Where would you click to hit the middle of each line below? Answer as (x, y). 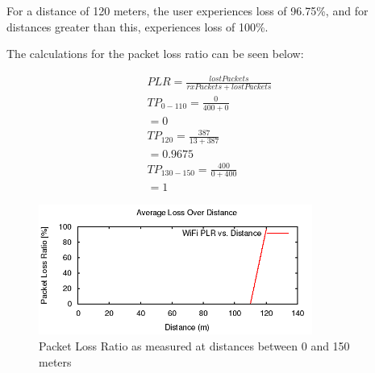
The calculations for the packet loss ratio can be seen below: (155, 54)
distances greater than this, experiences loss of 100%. (137, 26)
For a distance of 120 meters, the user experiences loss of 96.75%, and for (187, 10)
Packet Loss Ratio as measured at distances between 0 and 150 (194, 346)
